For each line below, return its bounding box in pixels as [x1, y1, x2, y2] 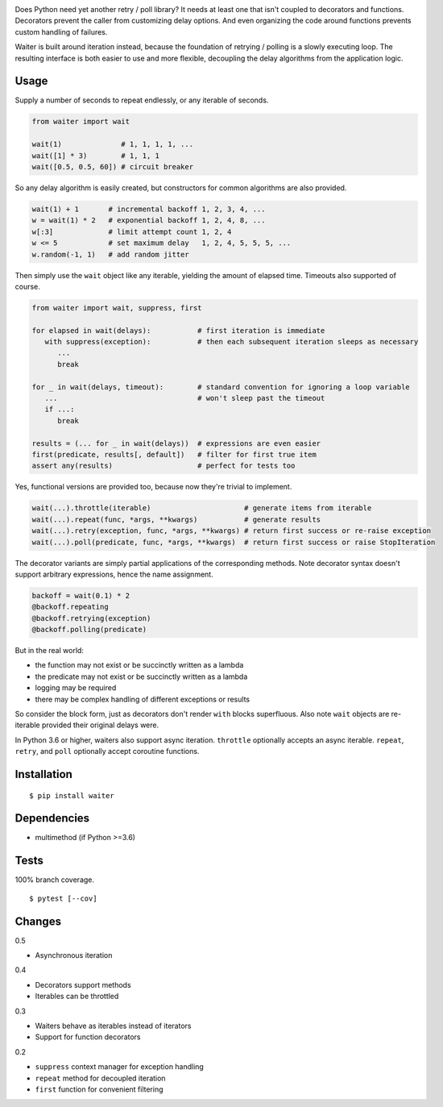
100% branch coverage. [14, 875, 95, 884]
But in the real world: [14, 646, 85, 655]
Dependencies [14, 811, 90, 826]
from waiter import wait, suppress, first [31, 303, 202, 312]
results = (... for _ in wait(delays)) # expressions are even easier [31, 439, 321, 447]
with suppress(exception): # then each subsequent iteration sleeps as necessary [44, 337, 419, 347]
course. [14, 281, 40, 291]
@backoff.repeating [31, 602, 109, 612]
